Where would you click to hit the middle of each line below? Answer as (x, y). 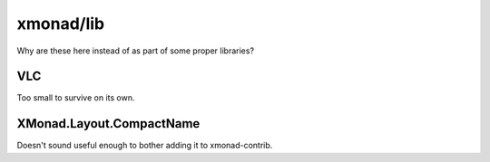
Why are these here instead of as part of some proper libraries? (135, 51)
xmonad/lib (60, 24)
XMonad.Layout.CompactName (108, 124)
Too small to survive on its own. (76, 98)
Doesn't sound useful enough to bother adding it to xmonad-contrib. (145, 146)
